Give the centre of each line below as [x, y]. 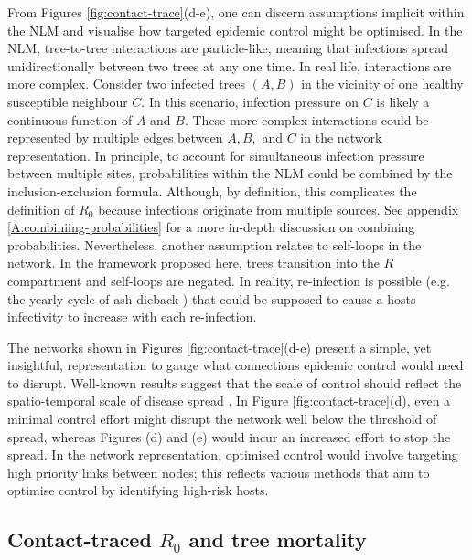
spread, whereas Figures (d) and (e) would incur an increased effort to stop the [229, 436]
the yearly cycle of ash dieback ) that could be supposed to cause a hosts [212, 298]
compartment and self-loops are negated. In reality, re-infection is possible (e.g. [229, 280]
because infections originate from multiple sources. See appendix [279, 209]
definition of [41, 209]
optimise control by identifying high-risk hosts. [138, 490]
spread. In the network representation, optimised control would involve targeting [233, 454]
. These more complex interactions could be [306, 119]
